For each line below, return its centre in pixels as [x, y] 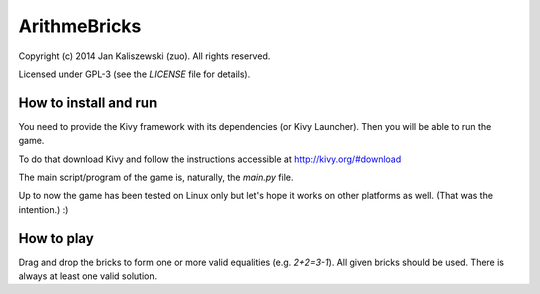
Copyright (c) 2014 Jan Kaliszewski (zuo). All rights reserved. [144, 56]
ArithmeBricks [80, 26]
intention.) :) [43, 209]
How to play [56, 238]
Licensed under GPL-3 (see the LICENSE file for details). [134, 74]
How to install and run [88, 102]
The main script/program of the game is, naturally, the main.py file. [156, 177]
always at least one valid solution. [88, 276]
